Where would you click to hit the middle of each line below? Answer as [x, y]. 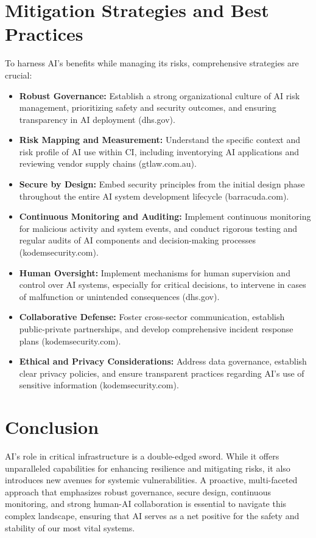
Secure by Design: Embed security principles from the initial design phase [162, 184]
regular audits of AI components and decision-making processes [138, 240]
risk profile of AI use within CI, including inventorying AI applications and [159, 151]
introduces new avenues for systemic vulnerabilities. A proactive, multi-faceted [151, 480]
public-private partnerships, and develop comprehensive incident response [156, 329]
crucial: [19, 75]
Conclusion [52, 427]
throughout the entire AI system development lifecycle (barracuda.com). [154, 196]
